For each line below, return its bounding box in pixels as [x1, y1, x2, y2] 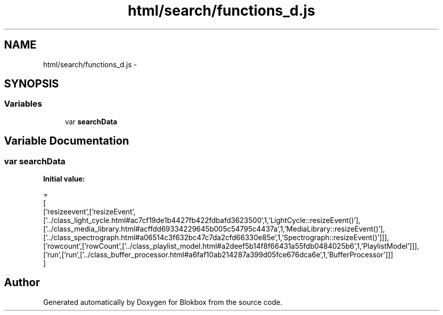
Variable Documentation [4, 134, 129, 148]
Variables [4, 99, 42, 109]
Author [4, 276, 40, 289]
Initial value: [43, 174, 85, 184]
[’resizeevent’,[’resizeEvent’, [43, 207, 136, 216]
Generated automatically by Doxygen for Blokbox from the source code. [43, 297, 283, 306]
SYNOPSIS [4, 77, 59, 91]
